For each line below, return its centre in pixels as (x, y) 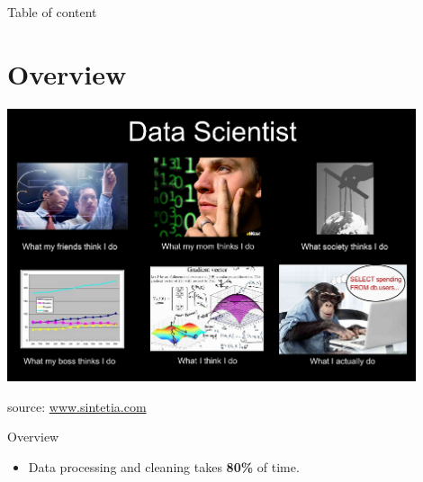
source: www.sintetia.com (77, 406)
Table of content (52, 12)
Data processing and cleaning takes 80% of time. (164, 467)
